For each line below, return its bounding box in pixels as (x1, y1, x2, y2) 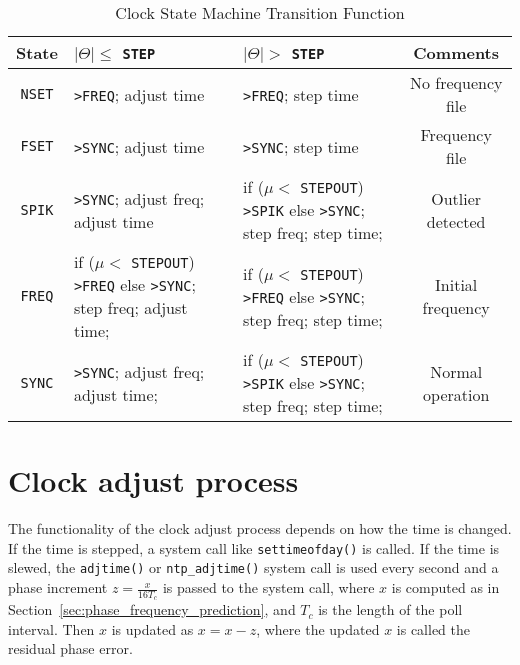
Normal (430, 359, 483, 383)
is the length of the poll (318, 599, 463, 620)
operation (423, 382, 490, 406)
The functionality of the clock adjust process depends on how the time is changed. (8, 518, 512, 539)
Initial (435, 273, 478, 296)
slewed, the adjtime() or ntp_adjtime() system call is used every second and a (8, 557, 499, 578)
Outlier (431, 186, 482, 210)
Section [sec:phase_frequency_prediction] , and (8, 599, 296, 620)
